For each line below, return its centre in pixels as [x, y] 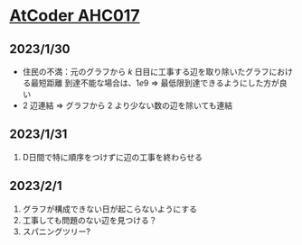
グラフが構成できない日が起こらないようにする [109, 209]
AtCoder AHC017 [75, 16]
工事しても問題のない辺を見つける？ [90, 220]
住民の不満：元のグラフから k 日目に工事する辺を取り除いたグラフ [146, 72]
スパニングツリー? [56, 231]
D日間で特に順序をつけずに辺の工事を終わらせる [113, 157]
